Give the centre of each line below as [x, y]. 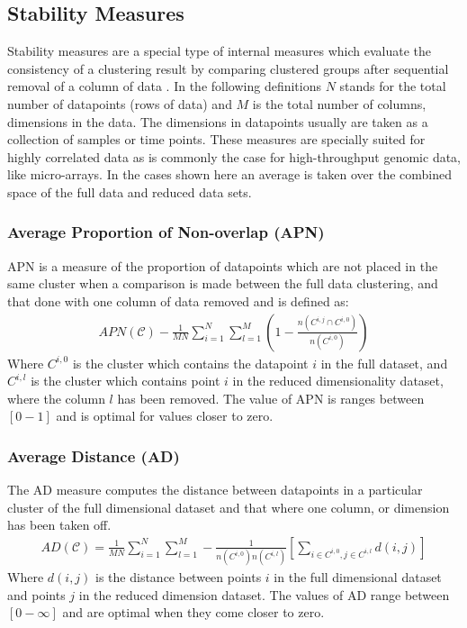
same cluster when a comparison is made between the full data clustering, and [223, 283]
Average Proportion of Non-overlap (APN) [166, 232]
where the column [56, 398]
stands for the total [393, 86]
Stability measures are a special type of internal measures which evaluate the [220, 51]
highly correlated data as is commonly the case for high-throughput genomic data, [234, 156]
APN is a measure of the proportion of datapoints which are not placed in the [223, 265]
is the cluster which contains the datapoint [190, 363]
